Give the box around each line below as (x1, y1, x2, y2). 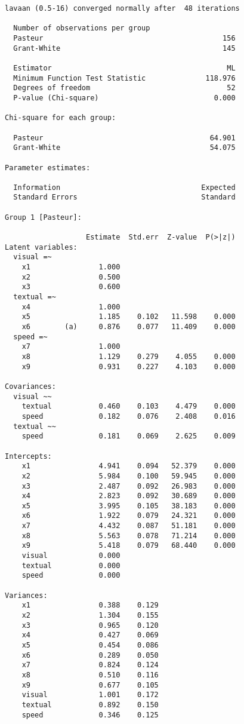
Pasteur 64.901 (13, 133, 236, 142)
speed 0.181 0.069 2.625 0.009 (21, 432, 236, 441)
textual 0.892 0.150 (21, 700, 159, 709)
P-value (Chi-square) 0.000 (13, 93, 236, 102)
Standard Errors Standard (13, 193, 236, 202)
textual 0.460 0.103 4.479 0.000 (21, 402, 236, 411)
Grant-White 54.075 (13, 143, 236, 152)
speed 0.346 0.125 (21, 710, 159, 719)
